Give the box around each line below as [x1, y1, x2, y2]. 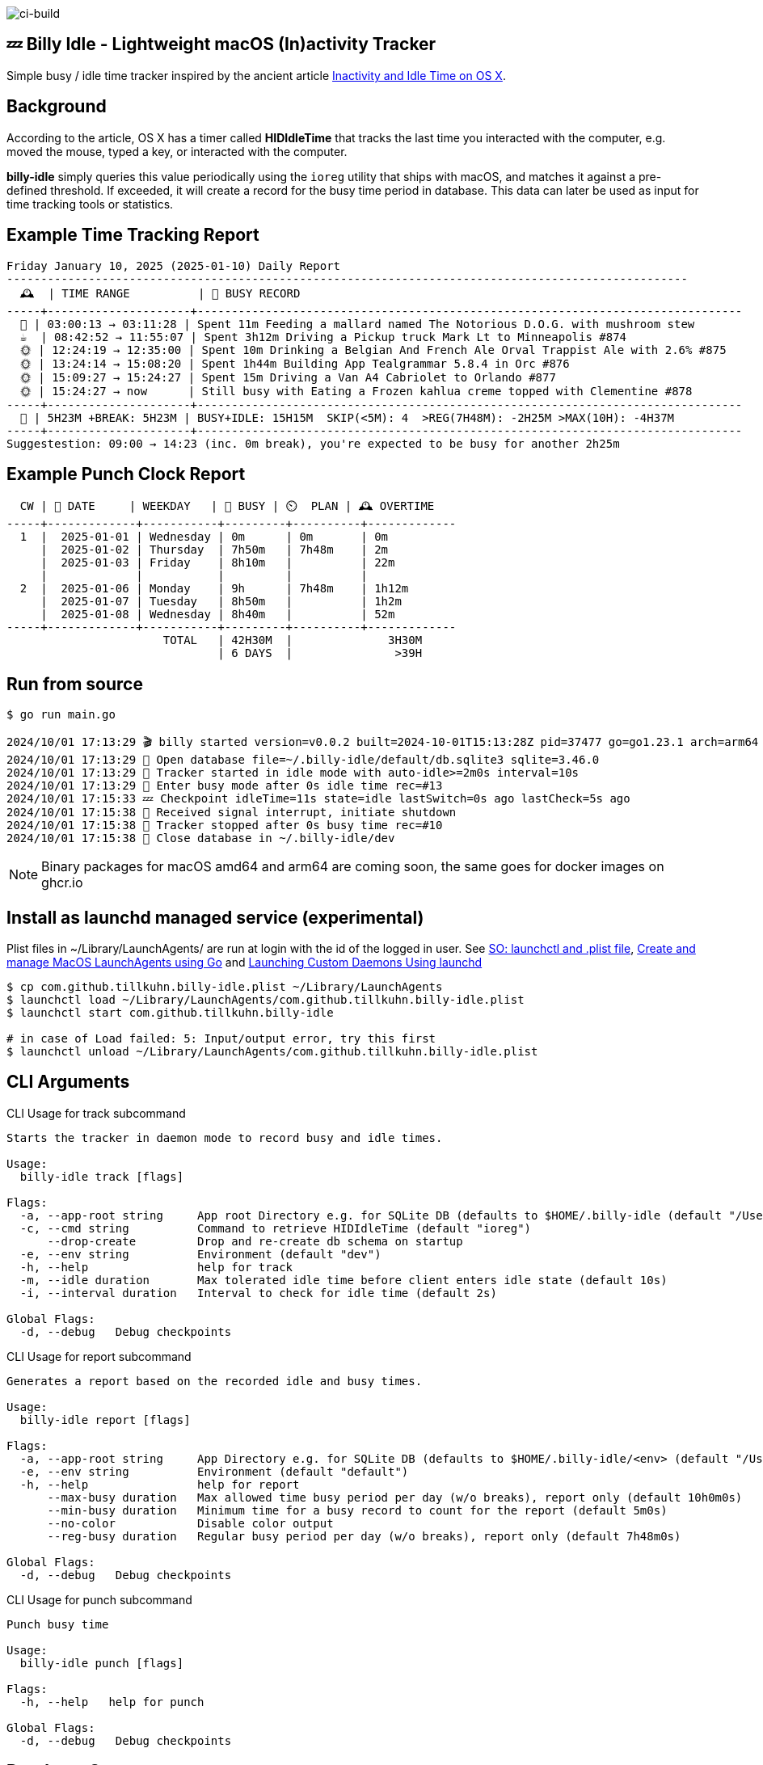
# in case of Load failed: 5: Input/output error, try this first [6, 1032, 436, 1046]
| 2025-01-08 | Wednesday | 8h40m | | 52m [40, 608, 395, 621]
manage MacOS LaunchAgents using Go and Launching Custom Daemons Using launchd [6, 955, 483, 970]
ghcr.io [41, 874, 83, 891]
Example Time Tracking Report [6, 225, 259, 246]
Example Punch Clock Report [6, 463, 246, 484]
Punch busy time [6, 1617, 109, 1631]
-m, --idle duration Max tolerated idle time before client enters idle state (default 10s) [19, 1273, 668, 1287]
